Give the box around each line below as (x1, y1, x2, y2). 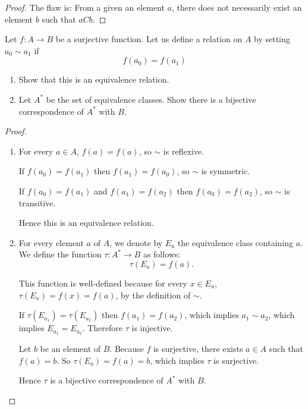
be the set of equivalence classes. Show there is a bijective (46, 93, 256, 105)
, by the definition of (115, 288, 191, 301)
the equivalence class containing (177, 236, 293, 248)
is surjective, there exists (153, 342, 243, 354)
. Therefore (82, 322, 123, 334)
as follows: (143, 248, 181, 260)
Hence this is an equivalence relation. (18, 216, 154, 229)
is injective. (131, 322, 173, 334)
